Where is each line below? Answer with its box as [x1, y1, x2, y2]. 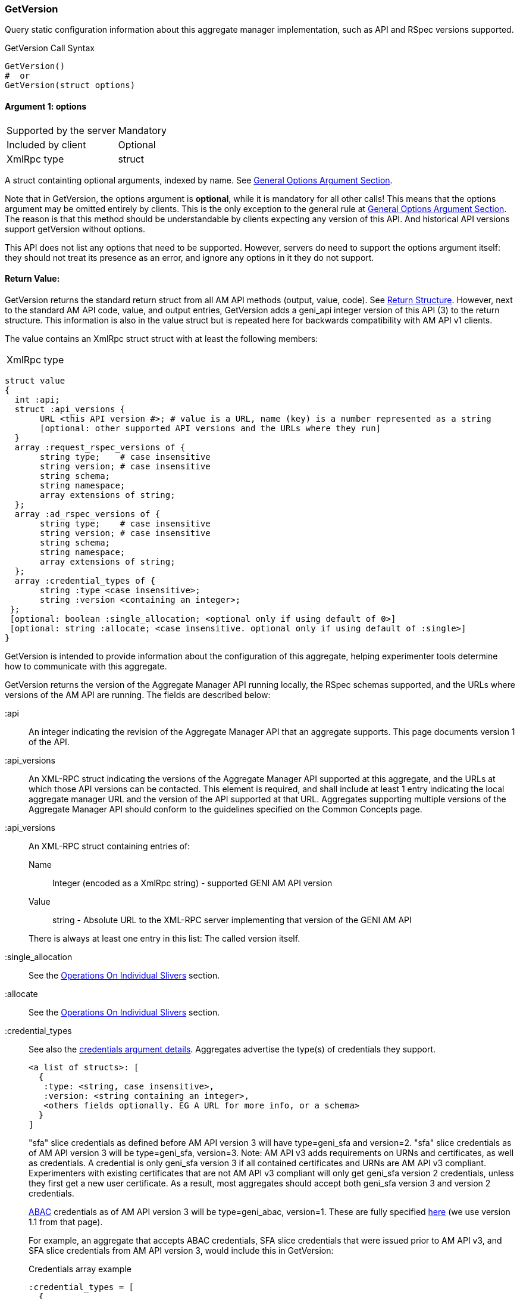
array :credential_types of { [14, 575, 155, 585]
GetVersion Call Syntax [5, 43, 95, 54]
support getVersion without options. [5, 223, 146, 234]
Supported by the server [7, 124, 116, 136]
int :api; [14, 394, 60, 404]
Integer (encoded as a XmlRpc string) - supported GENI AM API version [52, 877, 333, 888]
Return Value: [5, 273, 60, 284]
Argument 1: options [5, 101, 87, 111]
